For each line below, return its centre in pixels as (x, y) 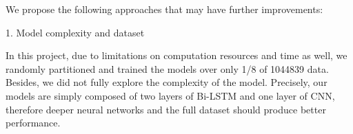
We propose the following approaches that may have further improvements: (164, 9)
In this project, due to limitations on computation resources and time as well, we (176, 55)
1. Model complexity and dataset (75, 32)
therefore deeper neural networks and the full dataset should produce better (166, 109)
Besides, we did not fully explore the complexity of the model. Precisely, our (167, 82)
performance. (33, 123)
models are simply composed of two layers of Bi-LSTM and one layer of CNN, (170, 95)
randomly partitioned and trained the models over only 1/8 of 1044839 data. (167, 68)
